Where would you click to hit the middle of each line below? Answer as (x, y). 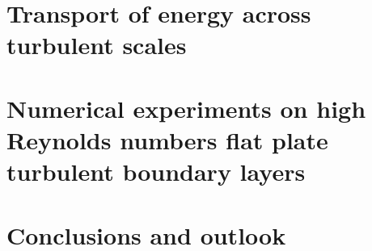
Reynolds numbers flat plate (167, 139)
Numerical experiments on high (186, 108)
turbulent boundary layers (156, 172)
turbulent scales (97, 45)
